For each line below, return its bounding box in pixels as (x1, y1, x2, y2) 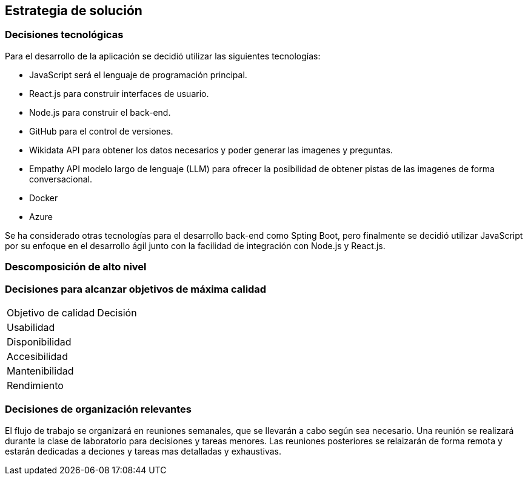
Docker (29, 192, 58, 203)
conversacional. (29, 173, 93, 184)
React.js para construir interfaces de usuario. (29, 88, 209, 99)
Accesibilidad (7, 350, 68, 362)
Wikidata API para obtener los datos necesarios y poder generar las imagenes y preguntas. (29, 144, 393, 155)
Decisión (97, 306, 137, 319)
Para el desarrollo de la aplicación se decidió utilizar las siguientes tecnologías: (5, 50, 321, 61)
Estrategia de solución (5, 3, 142, 18)
